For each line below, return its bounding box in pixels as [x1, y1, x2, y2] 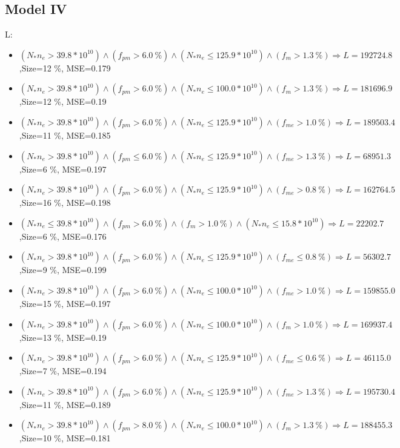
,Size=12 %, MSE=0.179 [19, 61, 111, 74]
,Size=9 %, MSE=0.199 [19, 263, 107, 276]
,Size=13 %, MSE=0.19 [19, 331, 107, 343]
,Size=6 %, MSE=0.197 [19, 162, 107, 175]
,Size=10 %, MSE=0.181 [19, 432, 111, 444]
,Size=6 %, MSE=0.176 [19, 229, 107, 242]
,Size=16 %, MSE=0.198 [19, 196, 111, 209]
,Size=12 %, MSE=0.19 [19, 95, 107, 108]
